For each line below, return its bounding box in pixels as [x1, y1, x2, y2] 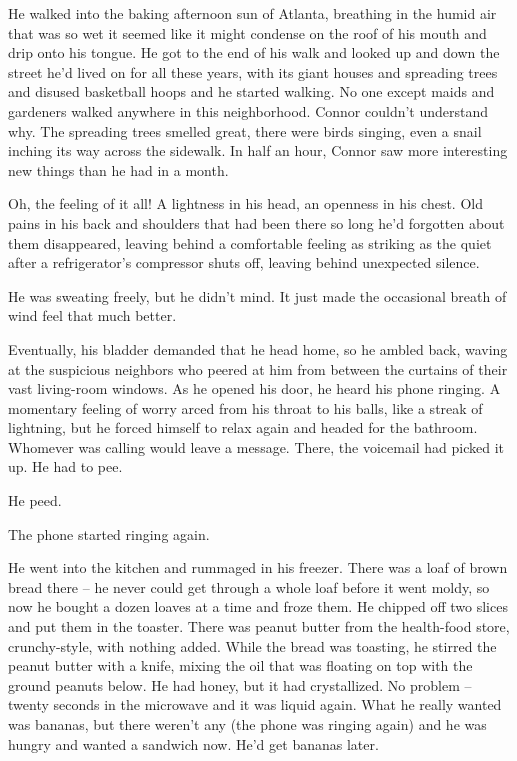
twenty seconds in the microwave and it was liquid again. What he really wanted [8, 694, 502, 715]
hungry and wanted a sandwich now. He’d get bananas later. [8, 733, 379, 754]
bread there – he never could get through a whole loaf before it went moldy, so [8, 576, 490, 597]
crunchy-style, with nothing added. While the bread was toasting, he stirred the [8, 635, 497, 656]
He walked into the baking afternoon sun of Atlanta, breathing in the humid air [8, 3, 497, 23]
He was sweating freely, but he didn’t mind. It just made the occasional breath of [8, 285, 507, 306]
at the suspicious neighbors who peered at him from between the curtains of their [8, 358, 508, 379]
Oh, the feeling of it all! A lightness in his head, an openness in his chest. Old [8, 193, 483, 214]
